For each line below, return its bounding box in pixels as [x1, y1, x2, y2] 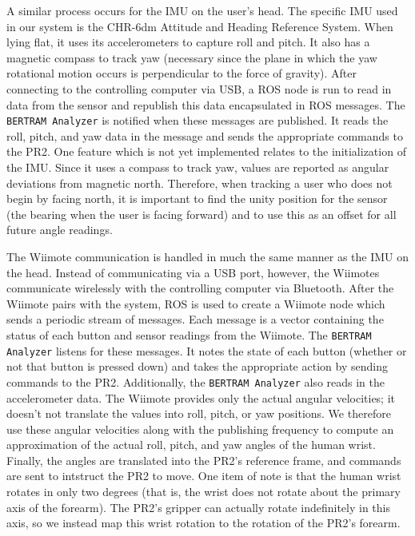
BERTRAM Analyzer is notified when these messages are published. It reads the [6, 112, 389, 129]
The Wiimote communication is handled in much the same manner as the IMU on [6, 248, 409, 264]
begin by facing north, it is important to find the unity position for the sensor [6, 190, 388, 207]
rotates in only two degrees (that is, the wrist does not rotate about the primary [6, 483, 401, 500]
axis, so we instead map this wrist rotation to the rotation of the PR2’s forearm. [6, 514, 401, 531]
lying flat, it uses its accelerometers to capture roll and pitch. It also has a [6, 34, 370, 50]
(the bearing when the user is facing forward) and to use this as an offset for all [6, 205, 397, 222]
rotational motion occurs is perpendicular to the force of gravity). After [6, 65, 357, 81]
